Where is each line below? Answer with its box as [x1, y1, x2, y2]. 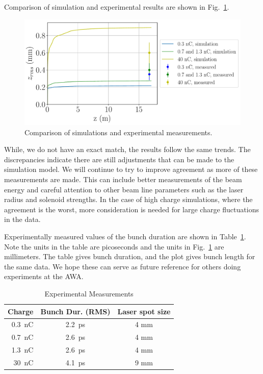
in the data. [4, 214, 41, 225]
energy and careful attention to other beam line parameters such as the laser [4, 184, 244, 194]
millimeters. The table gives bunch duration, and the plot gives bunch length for [4, 251, 255, 262]
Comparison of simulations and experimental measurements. [24, 127, 213, 137]
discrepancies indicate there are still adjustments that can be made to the [4, 154, 234, 164]
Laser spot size [117, 306, 171, 316]
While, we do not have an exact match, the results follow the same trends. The [4, 144, 251, 155]
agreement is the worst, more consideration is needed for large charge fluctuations [4, 204, 259, 214]
